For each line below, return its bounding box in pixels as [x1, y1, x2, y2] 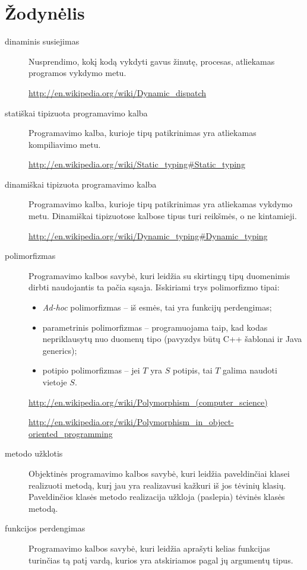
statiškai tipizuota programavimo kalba [5, 106, 148, 119]
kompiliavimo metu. [29, 138, 101, 150]
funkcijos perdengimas [5, 522, 86, 534]
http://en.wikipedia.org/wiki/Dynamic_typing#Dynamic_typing [29, 229, 268, 242]
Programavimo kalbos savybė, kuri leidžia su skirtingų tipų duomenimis [29, 269, 290, 281]
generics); [42, 344, 77, 356]
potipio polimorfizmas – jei [42, 364, 140, 376]
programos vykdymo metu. [29, 66, 126, 79]
